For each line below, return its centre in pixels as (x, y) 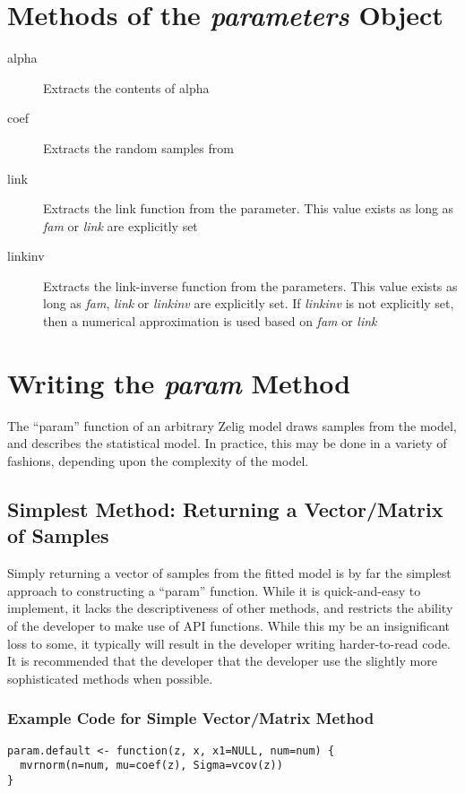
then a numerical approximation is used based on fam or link (210, 321)
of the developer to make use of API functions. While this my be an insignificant (229, 625)
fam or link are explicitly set (121, 225)
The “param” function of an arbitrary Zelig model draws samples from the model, (232, 425)
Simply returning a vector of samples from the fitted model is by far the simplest (229, 573)
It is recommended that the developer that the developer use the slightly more (222, 661)
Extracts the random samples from (138, 147)
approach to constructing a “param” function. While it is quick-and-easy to (214, 590)
